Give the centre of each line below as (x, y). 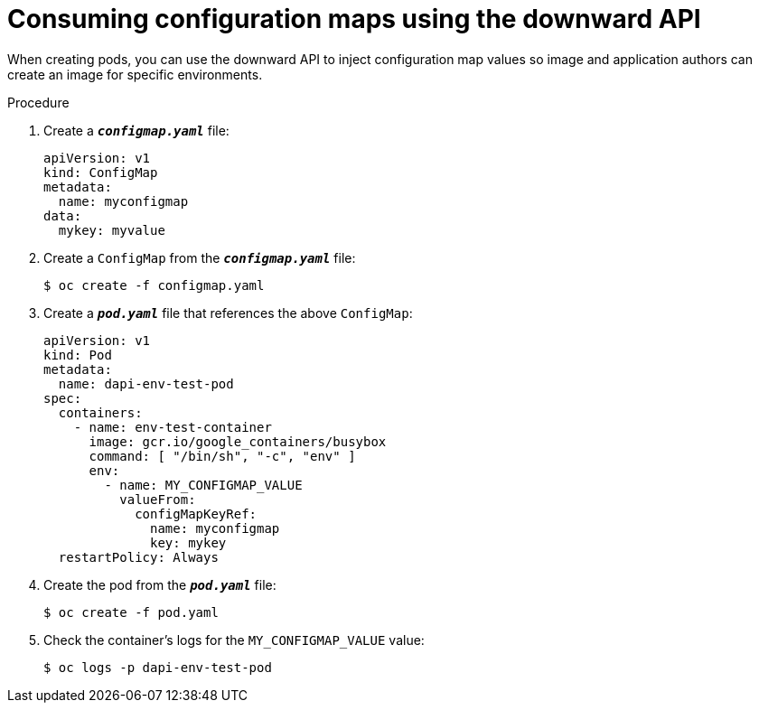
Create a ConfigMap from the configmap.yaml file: (200, 257)
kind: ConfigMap (101, 172)
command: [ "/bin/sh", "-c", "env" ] (222, 456)
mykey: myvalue (112, 230)
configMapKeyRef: (196, 514)
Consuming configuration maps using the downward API (354, 19)
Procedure (38, 102)
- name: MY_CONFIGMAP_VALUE (203, 485)
